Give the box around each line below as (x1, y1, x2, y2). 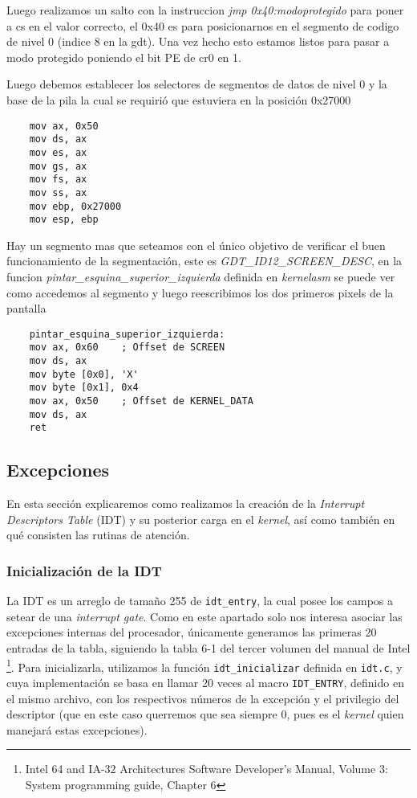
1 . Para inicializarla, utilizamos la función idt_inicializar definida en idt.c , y (6, 656, 403, 675)
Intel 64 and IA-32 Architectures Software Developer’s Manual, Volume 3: (25, 760, 388, 777)
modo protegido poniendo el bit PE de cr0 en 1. (6, 48, 241, 65)
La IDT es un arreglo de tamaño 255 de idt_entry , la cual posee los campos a (6, 592, 394, 609)
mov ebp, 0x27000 (29, 200, 122, 212)
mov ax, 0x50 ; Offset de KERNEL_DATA (29, 395, 253, 407)
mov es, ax (29, 146, 87, 158)
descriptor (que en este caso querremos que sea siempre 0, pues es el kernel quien (6, 706, 404, 722)
